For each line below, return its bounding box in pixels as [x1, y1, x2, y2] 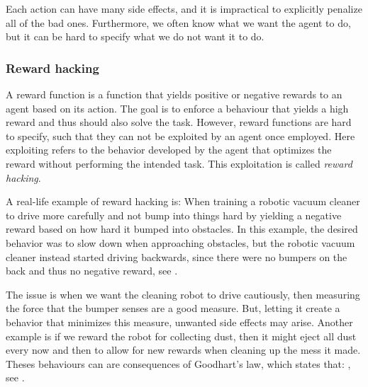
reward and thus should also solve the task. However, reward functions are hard [6, 115, 352, 129]
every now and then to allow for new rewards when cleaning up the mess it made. [6, 342, 361, 357]
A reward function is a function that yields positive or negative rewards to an [6, 87, 342, 101]
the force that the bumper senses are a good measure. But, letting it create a [6, 301, 340, 316]
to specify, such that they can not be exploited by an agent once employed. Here [6, 128, 355, 143]
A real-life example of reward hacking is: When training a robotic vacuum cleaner [6, 194, 360, 209]
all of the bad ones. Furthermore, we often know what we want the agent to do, [6, 15, 351, 30]
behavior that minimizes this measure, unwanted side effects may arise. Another [6, 314, 353, 329]
